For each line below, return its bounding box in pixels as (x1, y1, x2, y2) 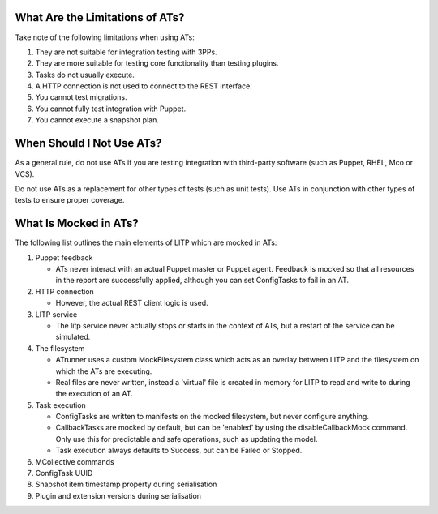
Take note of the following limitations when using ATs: (15, 32, 195, 42)
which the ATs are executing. (55, 366, 152, 376)
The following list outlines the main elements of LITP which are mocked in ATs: (15, 238, 277, 247)
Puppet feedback (35, 252, 93, 263)
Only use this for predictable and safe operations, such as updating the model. (55, 434, 318, 443)
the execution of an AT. (55, 389, 133, 399)
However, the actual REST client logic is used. (55, 298, 208, 308)
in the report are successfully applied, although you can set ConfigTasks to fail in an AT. (55, 276, 349, 285)
